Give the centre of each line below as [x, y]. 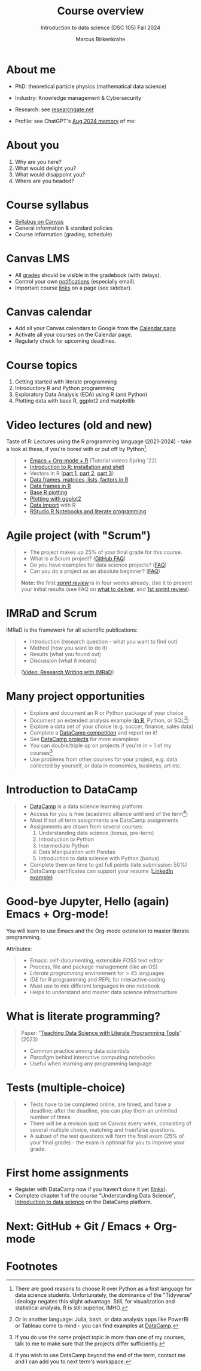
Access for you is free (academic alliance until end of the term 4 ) [109, 813]
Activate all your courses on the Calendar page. [74, 335]
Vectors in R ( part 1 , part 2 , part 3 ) [72, 473]
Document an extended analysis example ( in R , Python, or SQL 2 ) [109, 720]
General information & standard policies [64, 228]
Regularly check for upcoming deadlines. [66, 341]
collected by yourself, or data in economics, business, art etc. [106, 766]
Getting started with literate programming [66, 382]
